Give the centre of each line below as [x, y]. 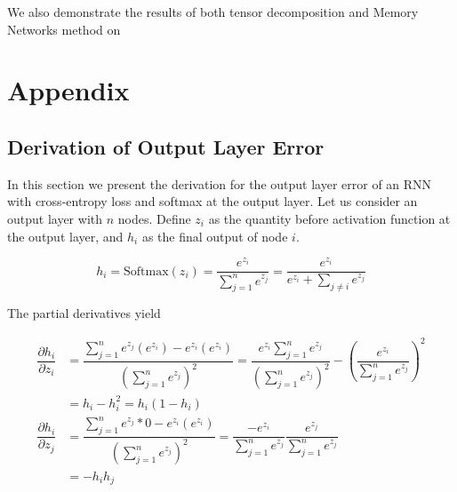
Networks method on [64, 29]
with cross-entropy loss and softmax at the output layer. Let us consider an [212, 201]
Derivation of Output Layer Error [166, 146]
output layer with [55, 218]
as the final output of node [215, 236]
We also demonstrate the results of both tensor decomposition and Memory [213, 12]
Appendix [68, 90]
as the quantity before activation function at [329, 218]
